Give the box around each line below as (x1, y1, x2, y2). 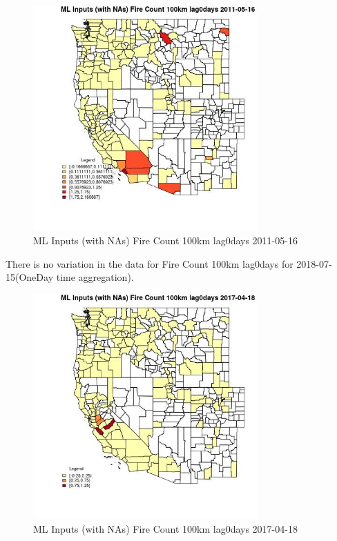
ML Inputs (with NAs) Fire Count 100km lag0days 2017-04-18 (33, 521, 298, 535)
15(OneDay (6, 270, 54, 284)
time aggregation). (56, 270, 134, 284)
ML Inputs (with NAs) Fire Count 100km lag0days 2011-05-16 (33, 233, 298, 248)
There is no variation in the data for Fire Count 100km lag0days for (6, 256, 293, 270)
